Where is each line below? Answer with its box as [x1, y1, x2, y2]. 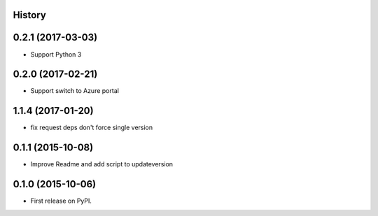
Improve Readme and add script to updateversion [30, 160, 174, 168]
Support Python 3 [30, 50, 82, 59]
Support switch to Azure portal [30, 87, 119, 95]
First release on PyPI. [30, 196, 92, 206]
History [13, 9, 47, 21]
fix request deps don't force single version [30, 123, 153, 132]
